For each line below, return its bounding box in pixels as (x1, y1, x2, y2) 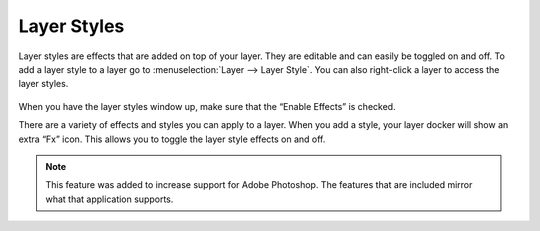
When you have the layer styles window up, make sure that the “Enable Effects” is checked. (18, 100, 396, 112)
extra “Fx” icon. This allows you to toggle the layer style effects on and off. (18, 133, 326, 145)
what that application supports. (45, 193, 174, 205)
